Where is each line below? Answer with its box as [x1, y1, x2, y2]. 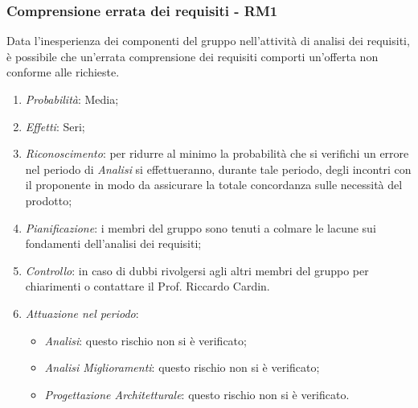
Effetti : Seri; [25, 117, 85, 134]
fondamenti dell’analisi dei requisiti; [25, 235, 202, 252]
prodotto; [25, 192, 72, 208]
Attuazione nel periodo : [25, 304, 139, 321]
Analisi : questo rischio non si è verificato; [44, 332, 247, 348]
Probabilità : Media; [25, 91, 119, 107]
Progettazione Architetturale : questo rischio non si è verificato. [44, 385, 350, 402]
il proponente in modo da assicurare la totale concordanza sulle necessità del [25, 176, 403, 193]
